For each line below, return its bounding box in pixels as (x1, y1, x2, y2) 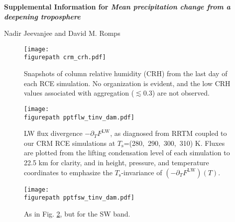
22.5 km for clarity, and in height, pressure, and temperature (24, 157, 209, 167)
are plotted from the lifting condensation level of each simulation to (24, 147, 230, 158)
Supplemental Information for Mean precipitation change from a (4, 1, 231, 11)
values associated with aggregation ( (24, 88, 134, 98)
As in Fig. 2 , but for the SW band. (24, 208, 130, 219)
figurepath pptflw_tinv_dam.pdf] (24, 113, 134, 121)
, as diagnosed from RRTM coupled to (110, 128, 227, 138)
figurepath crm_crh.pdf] (24, 54, 106, 61)
